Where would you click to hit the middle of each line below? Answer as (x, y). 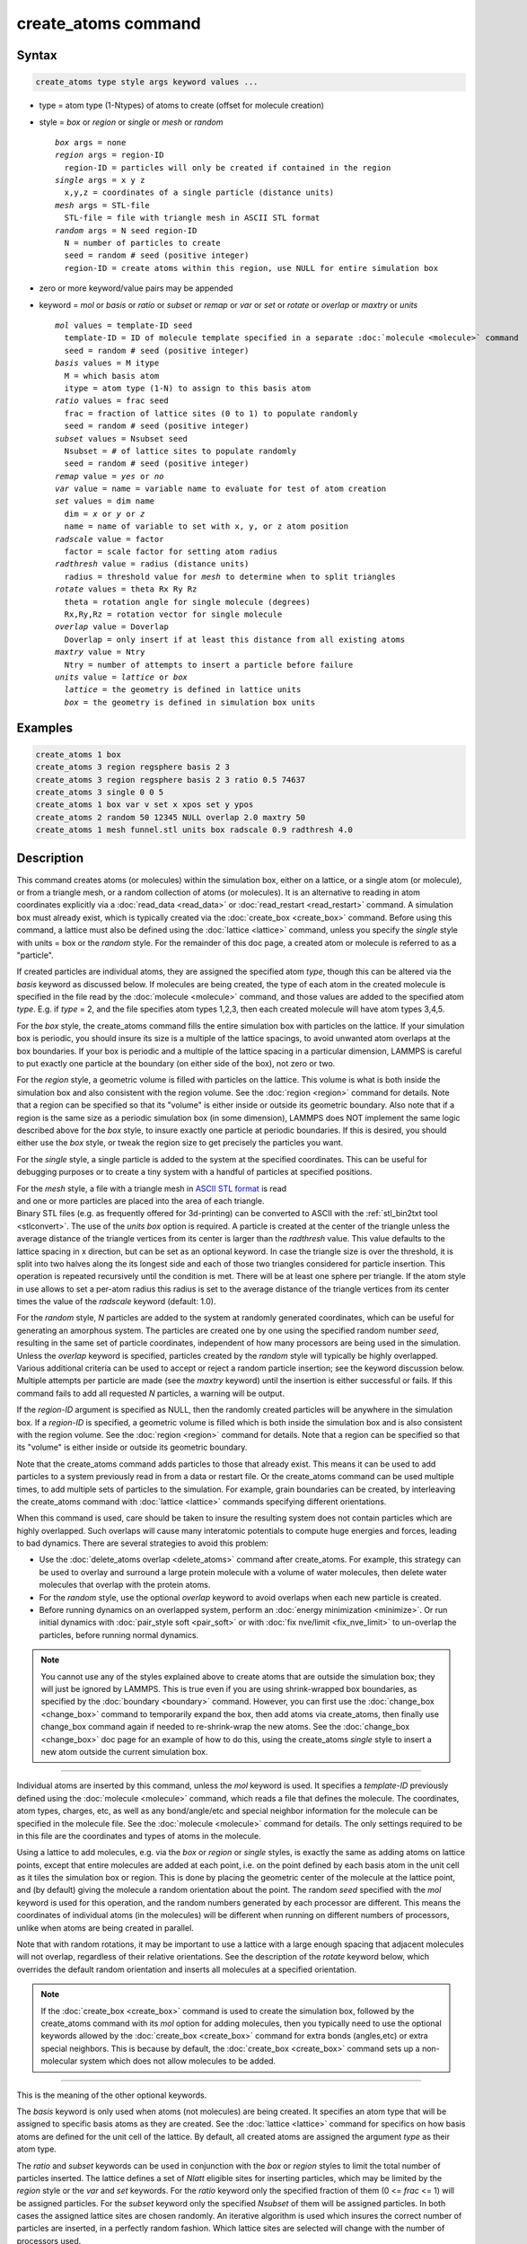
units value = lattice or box (122, 677)
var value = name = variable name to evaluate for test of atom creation (221, 489)
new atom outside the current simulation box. (124, 1751)
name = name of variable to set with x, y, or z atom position (206, 526)
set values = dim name (105, 501)
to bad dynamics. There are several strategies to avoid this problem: (143, 1543)
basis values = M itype (107, 363)
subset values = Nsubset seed (122, 438)
